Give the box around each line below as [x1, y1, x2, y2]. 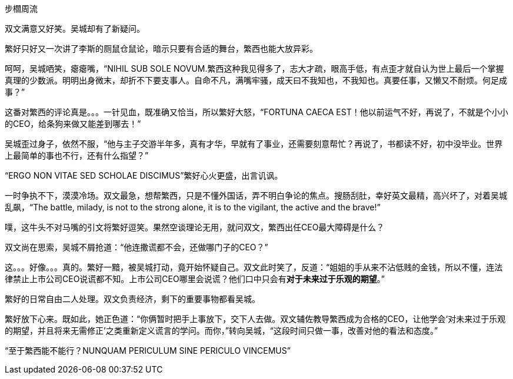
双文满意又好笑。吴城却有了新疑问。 [5, 24, 145, 33]
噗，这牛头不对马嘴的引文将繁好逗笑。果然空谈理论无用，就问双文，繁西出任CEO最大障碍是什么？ [5, 222, 385, 232]
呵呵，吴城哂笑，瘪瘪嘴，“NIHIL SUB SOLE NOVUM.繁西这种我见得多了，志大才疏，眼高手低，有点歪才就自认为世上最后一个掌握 [5, 63, 504, 73]
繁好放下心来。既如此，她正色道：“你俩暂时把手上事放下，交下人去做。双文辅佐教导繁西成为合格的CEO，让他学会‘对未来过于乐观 [5, 314, 506, 324]
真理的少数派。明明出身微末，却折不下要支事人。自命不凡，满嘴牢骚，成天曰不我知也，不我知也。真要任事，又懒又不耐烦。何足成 [5, 75, 507, 85]
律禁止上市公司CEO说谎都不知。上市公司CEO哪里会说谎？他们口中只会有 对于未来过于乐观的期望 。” [5, 274, 385, 284]
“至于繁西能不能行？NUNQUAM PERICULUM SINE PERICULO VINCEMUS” [5, 346, 291, 355]
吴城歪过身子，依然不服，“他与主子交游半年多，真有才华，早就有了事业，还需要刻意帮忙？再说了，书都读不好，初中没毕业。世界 [5, 139, 503, 149]
